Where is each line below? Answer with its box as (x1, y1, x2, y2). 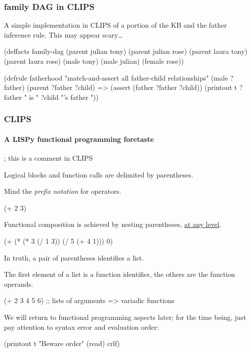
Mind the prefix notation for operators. (4, 186, 122, 196)
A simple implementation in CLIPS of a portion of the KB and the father (4, 20, 227, 30)
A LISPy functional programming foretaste (4, 133, 154, 144)
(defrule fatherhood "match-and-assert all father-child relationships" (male (4, 72, 228, 83)
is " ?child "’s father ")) (29, 91, 99, 102)
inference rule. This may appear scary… (4, 29, 123, 40)
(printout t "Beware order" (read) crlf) (4, 338, 120, 349)
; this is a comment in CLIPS (4, 153, 93, 163)
